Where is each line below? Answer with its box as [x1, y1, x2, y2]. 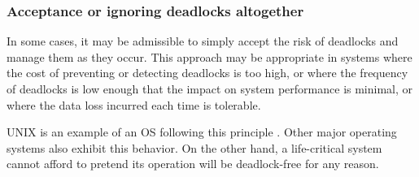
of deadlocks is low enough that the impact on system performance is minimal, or [7, 80, 413, 97]
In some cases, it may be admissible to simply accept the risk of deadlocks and [7, 32, 399, 50]
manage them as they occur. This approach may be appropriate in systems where [7, 48, 412, 65]
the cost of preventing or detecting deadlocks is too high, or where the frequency [7, 64, 408, 81]
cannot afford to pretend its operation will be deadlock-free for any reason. [7, 155, 379, 172]
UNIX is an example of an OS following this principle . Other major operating [7, 123, 397, 140]
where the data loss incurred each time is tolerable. [7, 96, 261, 113]
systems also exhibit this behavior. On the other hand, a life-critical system [7, 139, 382, 156]
